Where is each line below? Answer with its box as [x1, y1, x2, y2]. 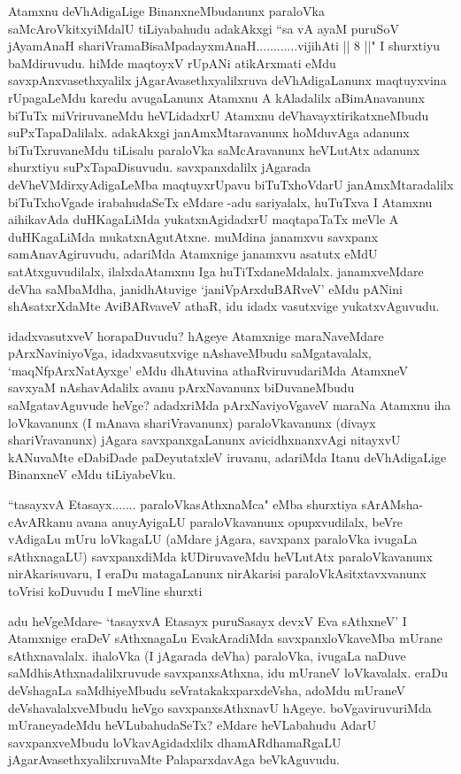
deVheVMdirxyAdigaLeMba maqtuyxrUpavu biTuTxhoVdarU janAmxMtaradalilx [8, 174, 454, 193]
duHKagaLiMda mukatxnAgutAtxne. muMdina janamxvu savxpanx [8, 227, 379, 245]
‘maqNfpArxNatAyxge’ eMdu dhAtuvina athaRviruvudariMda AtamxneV [8, 360, 408, 379]
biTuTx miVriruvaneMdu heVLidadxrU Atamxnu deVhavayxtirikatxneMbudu [8, 105, 429, 124]
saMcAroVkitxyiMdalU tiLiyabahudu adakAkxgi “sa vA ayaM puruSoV [8, 19, 399, 37]
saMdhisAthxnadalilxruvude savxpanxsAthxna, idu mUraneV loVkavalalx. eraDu [8, 663, 448, 682]
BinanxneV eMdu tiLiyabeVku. [8, 465, 176, 484]
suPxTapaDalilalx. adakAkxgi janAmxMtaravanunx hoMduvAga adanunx [8, 123, 410, 142]
